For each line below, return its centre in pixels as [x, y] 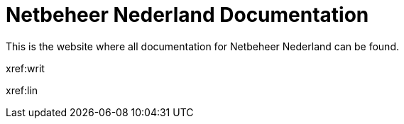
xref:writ [25, 68]
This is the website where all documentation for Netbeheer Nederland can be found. [202, 46]
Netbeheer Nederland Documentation [187, 15]
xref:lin [22, 90]
